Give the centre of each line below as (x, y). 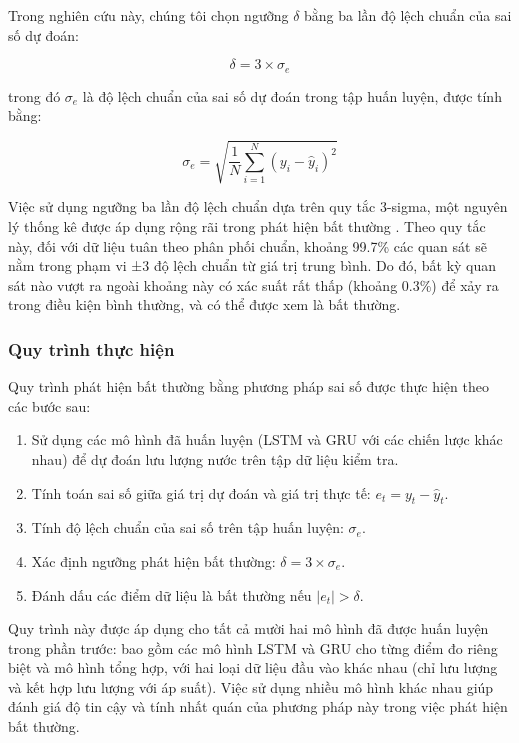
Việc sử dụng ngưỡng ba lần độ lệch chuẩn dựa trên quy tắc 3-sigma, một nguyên (258, 206)
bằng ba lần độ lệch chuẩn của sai (408, 15)
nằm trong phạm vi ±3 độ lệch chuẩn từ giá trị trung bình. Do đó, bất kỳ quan (252, 265)
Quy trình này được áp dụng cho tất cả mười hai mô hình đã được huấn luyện (248, 628)
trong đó (34, 95)
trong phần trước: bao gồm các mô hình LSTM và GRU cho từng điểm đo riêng (253, 647)
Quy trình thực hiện (91, 348)
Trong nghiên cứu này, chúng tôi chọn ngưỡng (148, 15)
